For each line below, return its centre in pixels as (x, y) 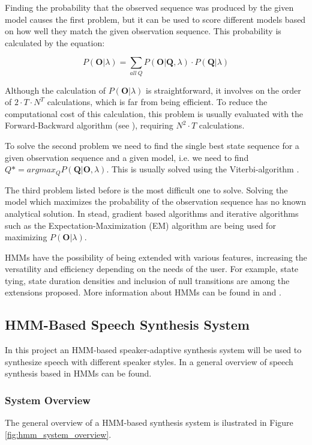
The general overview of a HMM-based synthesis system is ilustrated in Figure (149, 422)
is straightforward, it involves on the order (223, 90)
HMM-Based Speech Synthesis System (127, 325)
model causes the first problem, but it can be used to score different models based (155, 19)
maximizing (26, 237)
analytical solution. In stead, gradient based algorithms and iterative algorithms (152, 213)
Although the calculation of (55, 90)
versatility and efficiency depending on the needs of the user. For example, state (152, 269)
